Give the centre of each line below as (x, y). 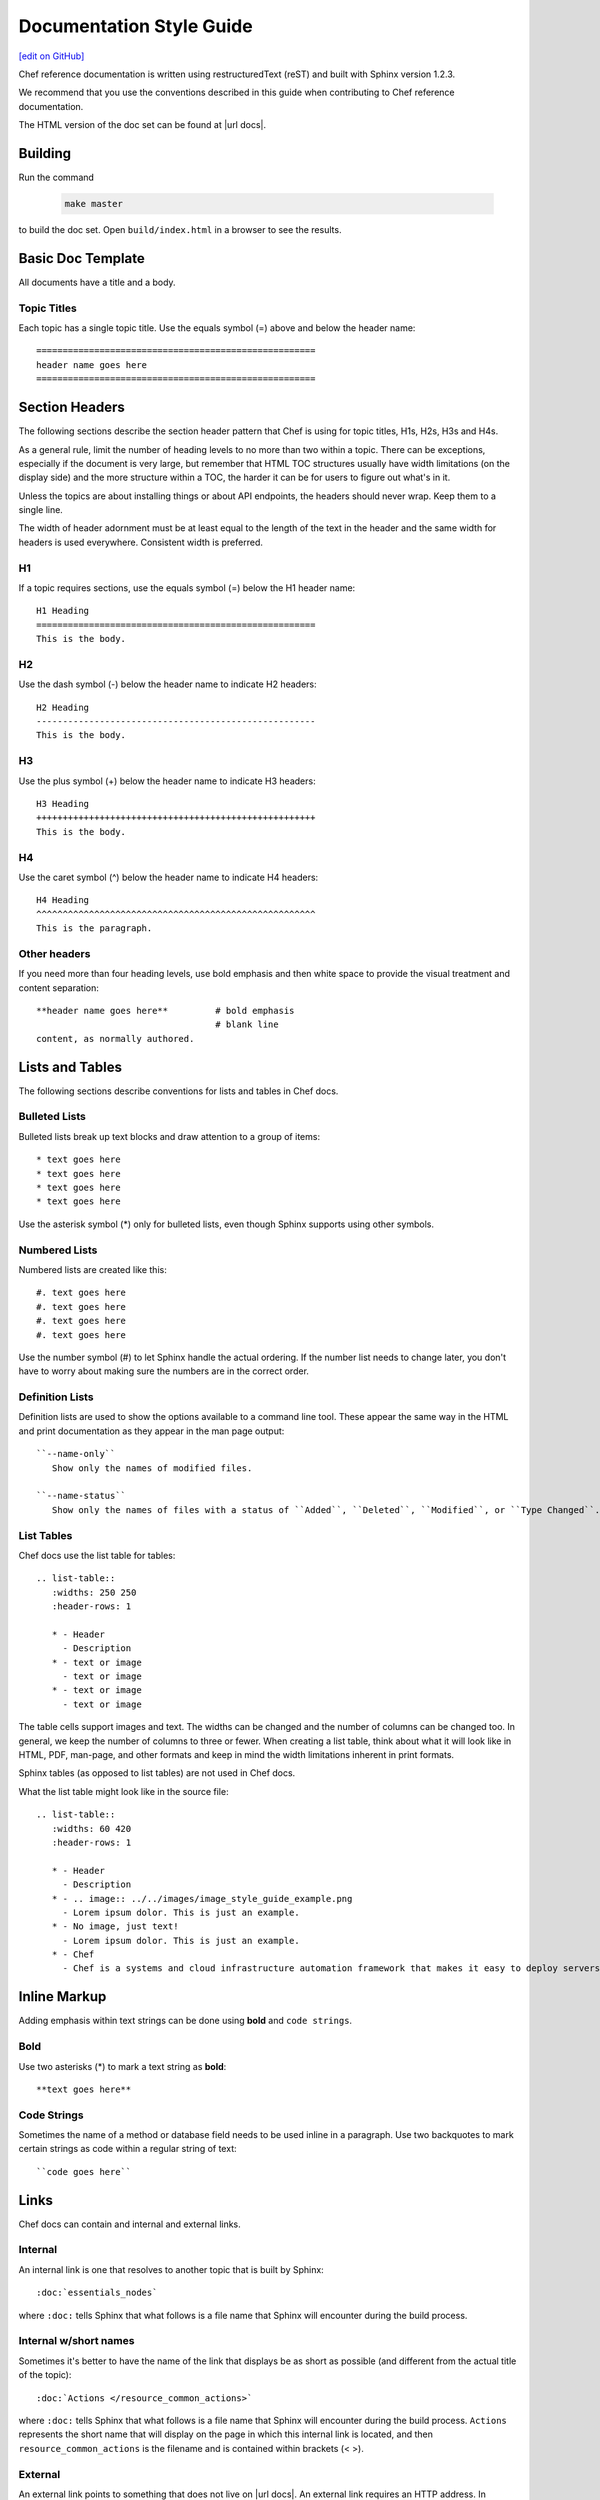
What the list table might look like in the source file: (123, 1791)
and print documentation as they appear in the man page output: (151, 1431)
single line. (41, 510)
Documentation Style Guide (136, 26)
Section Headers (71, 407)
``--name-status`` (81, 1496)
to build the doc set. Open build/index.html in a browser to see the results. (180, 229)
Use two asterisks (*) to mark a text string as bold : (122, 2066)
